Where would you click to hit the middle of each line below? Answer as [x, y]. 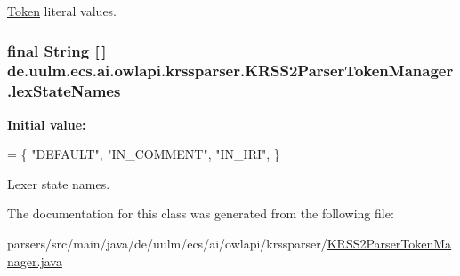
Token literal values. [62, 11]
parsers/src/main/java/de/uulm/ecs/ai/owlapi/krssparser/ [167, 244]
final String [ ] [57, 50]
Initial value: [47, 124]
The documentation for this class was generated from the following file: [201, 213]
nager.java [35, 260]
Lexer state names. [59, 183]
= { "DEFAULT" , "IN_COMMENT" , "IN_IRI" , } [144, 154]
